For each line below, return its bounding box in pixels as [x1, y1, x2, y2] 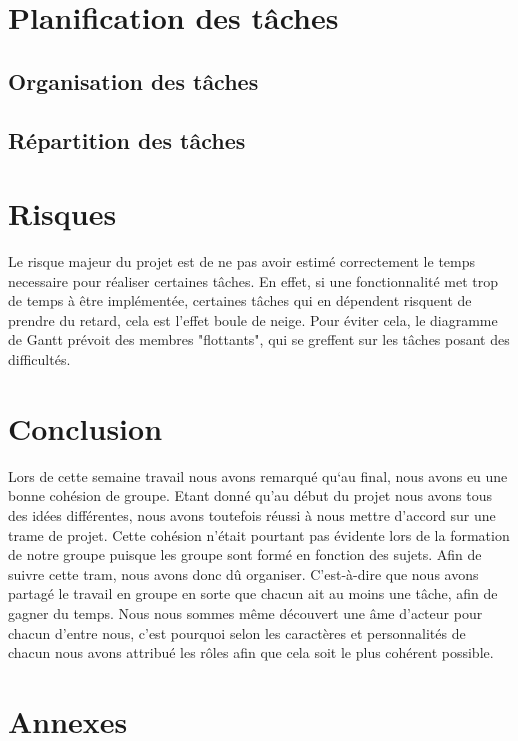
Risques [8, 193, 117, 234]
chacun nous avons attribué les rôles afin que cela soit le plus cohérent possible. [8, 642, 494, 663]
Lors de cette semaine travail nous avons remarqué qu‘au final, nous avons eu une [8, 465, 508, 486]
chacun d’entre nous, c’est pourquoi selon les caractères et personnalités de [8, 622, 466, 643]
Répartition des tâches [8, 124, 246, 155]
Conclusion [8, 407, 163, 448]
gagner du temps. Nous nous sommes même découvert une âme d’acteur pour [8, 602, 483, 623]
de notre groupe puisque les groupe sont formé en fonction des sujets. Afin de [8, 544, 482, 565]
